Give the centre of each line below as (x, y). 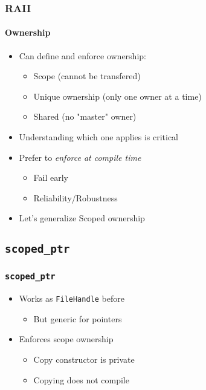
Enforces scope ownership (66, 339)
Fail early (51, 177)
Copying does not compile (81, 379)
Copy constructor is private (84, 359)
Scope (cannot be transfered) (87, 76)
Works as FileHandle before (72, 298)
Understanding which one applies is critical (99, 137)
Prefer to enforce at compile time (80, 157)
